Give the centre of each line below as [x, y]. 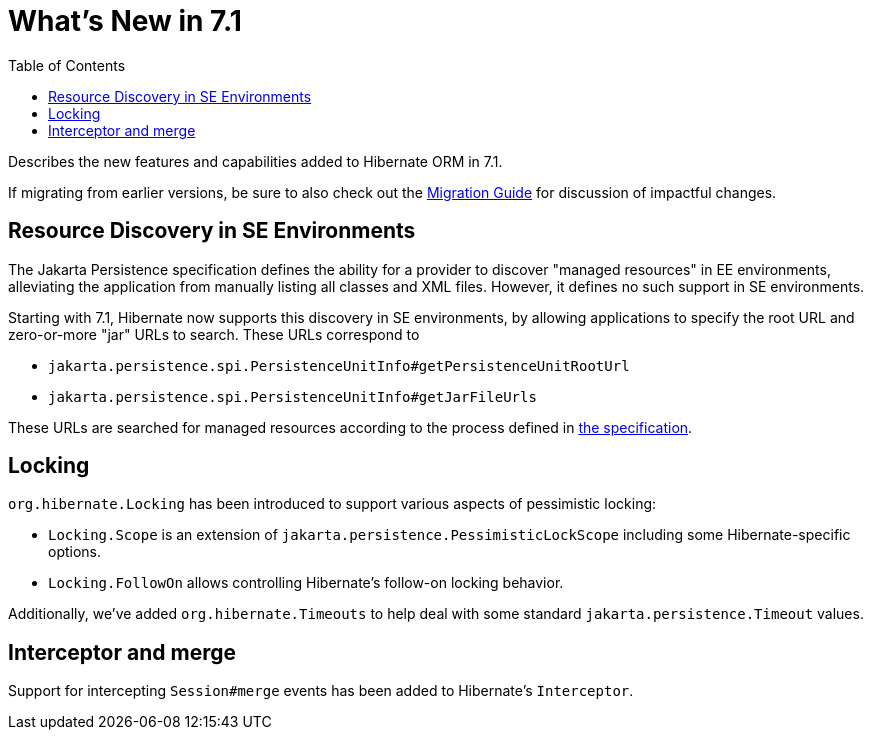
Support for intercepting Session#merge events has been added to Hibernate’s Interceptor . [321, 691]
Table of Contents [67, 65]
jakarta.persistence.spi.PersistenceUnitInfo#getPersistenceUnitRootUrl [339, 365]
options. [75, 552]
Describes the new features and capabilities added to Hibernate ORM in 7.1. [255, 161]
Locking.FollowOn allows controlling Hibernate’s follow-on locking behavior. [306, 583]
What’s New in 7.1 [125, 21]
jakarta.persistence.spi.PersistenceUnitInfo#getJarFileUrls [292, 396]
